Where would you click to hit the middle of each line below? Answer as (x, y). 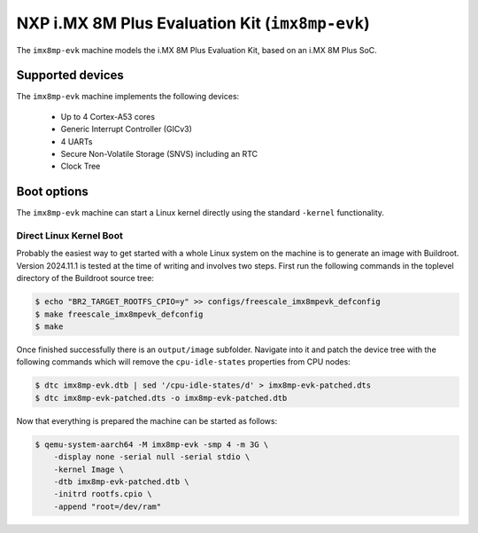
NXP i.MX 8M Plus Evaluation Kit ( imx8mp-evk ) (193, 23)
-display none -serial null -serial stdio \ (152, 457)
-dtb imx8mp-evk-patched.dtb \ (121, 482)
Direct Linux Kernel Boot (69, 236)
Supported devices (70, 75)
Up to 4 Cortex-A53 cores (108, 116)
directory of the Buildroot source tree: (85, 278)
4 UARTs (77, 141)
